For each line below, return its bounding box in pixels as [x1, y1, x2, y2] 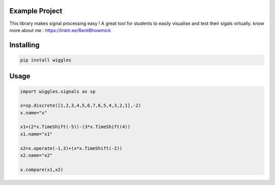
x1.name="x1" [20, 131, 53, 137]
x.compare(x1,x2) [20, 167, 64, 172]
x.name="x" [20, 110, 47, 115]
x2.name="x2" [20, 152, 53, 159]
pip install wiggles [20, 57, 71, 63]
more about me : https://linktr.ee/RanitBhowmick [9, 27, 111, 33]
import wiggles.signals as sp [20, 88, 96, 94]
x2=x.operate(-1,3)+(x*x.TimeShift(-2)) [20, 145, 122, 151]
